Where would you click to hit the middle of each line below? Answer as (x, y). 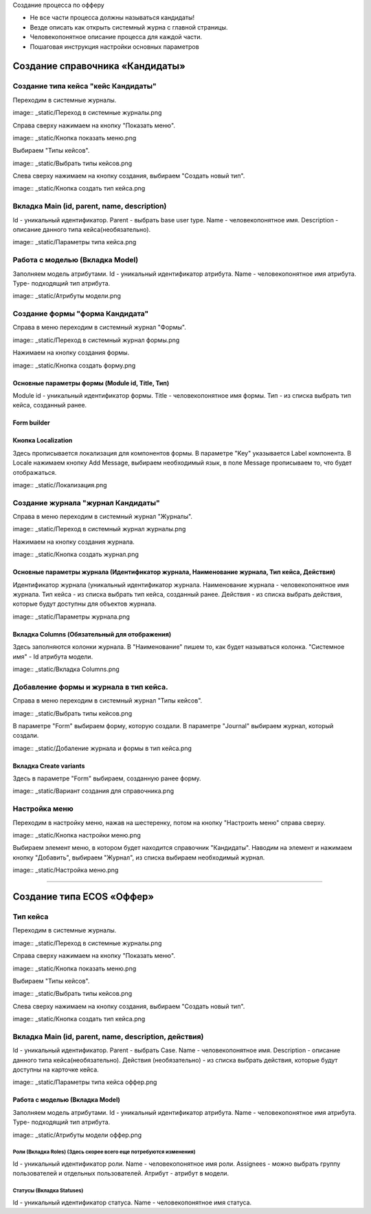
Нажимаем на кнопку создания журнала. (74, 542)
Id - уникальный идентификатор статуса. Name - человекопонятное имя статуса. (132, 1202)
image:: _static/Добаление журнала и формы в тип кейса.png (102, 748)
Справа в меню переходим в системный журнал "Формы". (100, 328)
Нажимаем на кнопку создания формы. (71, 353)
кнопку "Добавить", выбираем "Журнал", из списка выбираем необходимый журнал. (139, 858)
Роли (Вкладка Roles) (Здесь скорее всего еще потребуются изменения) (104, 1152)
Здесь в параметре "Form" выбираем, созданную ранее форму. (107, 778)
